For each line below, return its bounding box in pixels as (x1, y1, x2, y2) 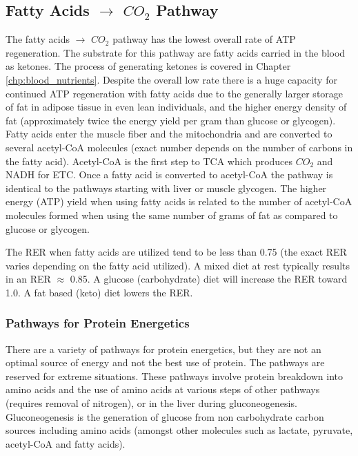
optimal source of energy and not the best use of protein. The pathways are (6, 355, 325, 370)
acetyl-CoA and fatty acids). (6, 436, 126, 450)
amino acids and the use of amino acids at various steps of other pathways (6, 382, 320, 397)
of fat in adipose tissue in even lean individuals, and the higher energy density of (6, 99, 347, 114)
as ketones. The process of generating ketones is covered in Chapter (6, 59, 291, 73)
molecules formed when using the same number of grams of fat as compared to (6, 207, 338, 222)
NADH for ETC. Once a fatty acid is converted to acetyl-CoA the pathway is (6, 167, 333, 182)
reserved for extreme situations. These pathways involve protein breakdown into (6, 368, 344, 383)
